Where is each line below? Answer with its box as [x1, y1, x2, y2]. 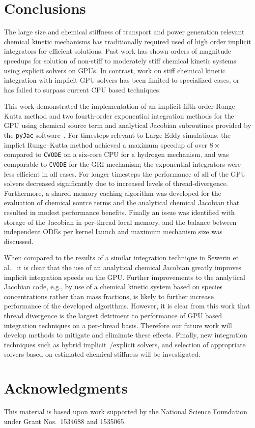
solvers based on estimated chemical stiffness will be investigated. [4, 349, 200, 359]
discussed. [4, 236, 34, 246]
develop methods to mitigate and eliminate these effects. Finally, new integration [4, 330, 248, 340]
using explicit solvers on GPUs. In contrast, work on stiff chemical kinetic [4, 65, 226, 75]
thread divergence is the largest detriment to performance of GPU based [4, 310, 222, 320]
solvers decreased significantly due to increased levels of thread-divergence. [4, 178, 228, 188]
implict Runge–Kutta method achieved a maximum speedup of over [4, 139, 208, 150]
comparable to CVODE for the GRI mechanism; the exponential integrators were [4, 158, 241, 169]
